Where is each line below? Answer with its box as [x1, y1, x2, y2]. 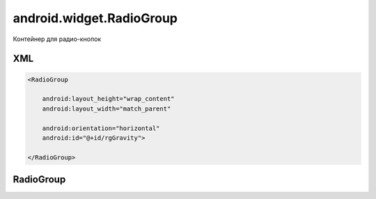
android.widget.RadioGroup [13, 10, 178, 26]
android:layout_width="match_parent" [42, 104, 171, 113]
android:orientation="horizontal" [42, 124, 160, 132]
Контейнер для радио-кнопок [13, 35, 102, 43]
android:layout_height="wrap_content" [42, 95, 175, 103]
